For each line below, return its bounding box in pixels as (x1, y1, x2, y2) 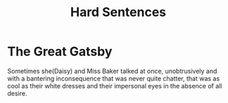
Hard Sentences (70, 4, 167, 20)
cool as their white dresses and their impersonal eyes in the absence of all (7, 81, 222, 90)
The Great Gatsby (7, 43, 113, 60)
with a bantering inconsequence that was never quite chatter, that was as (7, 74, 220, 83)
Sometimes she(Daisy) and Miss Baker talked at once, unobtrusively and (7, 67, 217, 75)
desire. (7, 89, 27, 97)
